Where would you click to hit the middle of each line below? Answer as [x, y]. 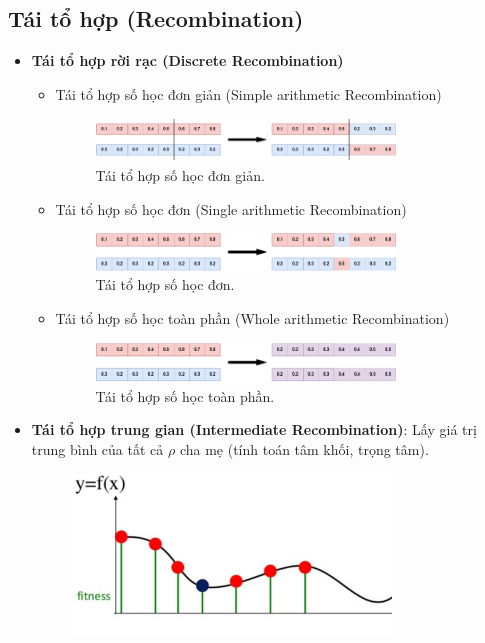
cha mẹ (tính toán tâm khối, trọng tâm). [304, 448]
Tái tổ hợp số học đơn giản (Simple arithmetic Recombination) [248, 93]
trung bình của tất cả [97, 448]
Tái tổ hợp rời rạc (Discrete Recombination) [187, 60]
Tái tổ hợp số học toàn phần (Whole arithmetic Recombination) [252, 318]
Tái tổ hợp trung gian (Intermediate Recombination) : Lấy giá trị [254, 429]
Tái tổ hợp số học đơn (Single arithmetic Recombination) [231, 208]
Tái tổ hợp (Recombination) [156, 18]
